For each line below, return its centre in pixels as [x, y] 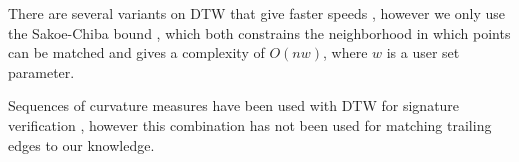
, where [345, 52]
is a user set [423, 52]
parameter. [41, 71]
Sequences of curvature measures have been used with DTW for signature [234, 105]
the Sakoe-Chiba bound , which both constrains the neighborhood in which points [259, 32]
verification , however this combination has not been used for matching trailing [250, 124]
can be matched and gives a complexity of [136, 52]
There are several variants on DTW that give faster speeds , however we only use [257, 13]
